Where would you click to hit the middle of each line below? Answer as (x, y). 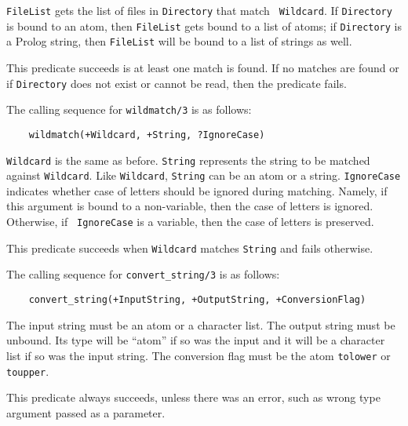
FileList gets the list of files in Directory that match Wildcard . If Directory (199, 10)
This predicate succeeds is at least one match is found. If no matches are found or (203, 67)
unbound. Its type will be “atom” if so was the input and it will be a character (196, 340)
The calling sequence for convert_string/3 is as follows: (143, 274)
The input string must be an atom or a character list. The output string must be (201, 324)
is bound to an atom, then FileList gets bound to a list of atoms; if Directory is (204, 25)
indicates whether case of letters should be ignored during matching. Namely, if (197, 190)
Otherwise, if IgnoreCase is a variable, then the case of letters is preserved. (190, 222)
